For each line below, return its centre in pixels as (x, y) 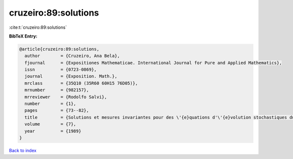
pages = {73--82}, (57, 110)
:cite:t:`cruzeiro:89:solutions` (38, 27)
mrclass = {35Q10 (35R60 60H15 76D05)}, (81, 83)
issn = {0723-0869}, (61, 70)
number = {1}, (51, 104)
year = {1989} (53, 131)
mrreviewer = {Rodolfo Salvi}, (66, 97)
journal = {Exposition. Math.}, (71, 76)
